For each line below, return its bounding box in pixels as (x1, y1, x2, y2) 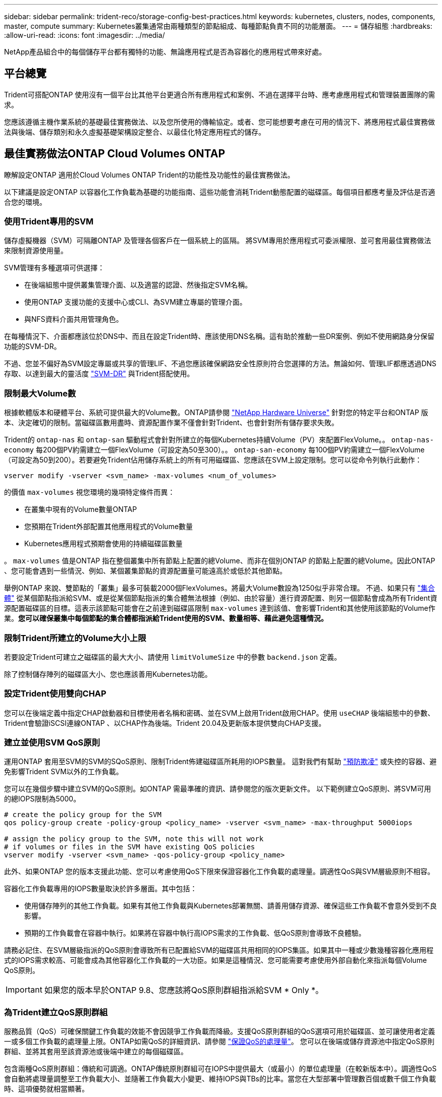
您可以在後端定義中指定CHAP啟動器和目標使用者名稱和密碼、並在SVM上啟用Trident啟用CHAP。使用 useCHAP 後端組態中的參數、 (4, 708, 435, 717)
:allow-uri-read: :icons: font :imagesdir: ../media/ (4, 31, 165, 39)
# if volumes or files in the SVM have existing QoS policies (4, 843, 255, 851)
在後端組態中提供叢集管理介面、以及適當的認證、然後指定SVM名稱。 (24, 280, 252, 290)
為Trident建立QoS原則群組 (4, 1007, 108, 1017)
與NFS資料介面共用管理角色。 (24, 315, 123, 324)
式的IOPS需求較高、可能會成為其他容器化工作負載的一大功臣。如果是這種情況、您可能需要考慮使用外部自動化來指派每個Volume (4, 956, 427, 965)
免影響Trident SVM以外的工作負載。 (4, 767, 123, 776)
